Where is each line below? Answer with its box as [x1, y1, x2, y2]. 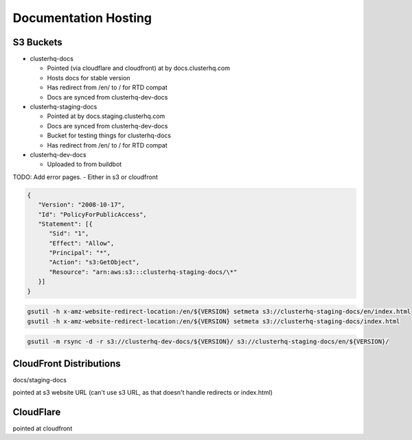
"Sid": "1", [49, 230, 89, 238]
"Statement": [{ [38, 220, 93, 228]
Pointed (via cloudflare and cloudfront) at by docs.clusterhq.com [47, 64, 230, 72]
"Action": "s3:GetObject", [49, 258, 140, 266]
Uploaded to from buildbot [47, 160, 122, 168]
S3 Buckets [12, 36, 63, 48]
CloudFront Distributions [12, 358, 122, 369]
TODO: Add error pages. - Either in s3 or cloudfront [12, 172, 158, 181]
